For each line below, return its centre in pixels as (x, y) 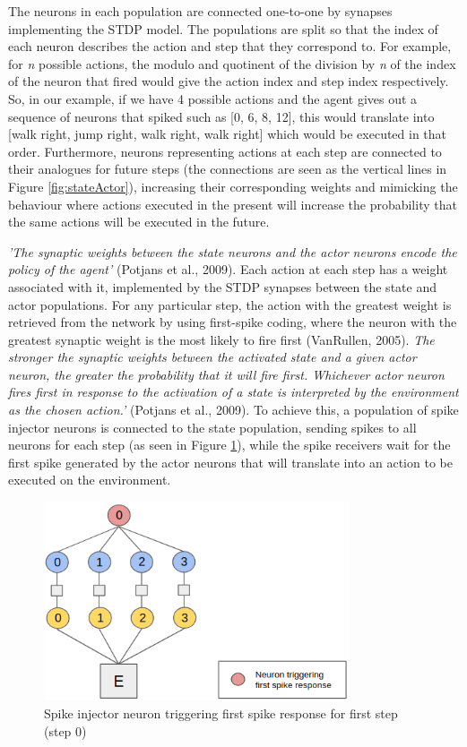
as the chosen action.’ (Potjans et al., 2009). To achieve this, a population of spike (233, 410)
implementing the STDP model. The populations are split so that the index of (223, 28)
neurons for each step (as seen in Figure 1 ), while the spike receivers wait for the (229, 445)
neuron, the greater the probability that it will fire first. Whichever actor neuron (226, 374)
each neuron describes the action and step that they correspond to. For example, (230, 46)
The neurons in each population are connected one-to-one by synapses (200, 11)
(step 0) (65, 730)
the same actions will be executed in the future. (139, 222)
